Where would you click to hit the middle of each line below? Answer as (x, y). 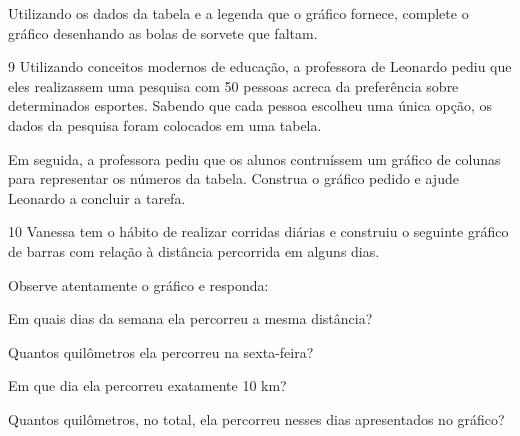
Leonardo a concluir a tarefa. (97, 197)
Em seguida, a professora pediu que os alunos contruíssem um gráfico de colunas (254, 158)
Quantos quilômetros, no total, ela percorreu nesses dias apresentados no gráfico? (256, 418)
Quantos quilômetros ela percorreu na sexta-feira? (161, 351)
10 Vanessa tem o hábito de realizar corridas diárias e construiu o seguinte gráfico (258, 231)
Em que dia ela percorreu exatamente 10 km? (147, 385)
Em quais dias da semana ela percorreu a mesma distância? (190, 318)
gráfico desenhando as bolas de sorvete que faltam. (163, 32)
